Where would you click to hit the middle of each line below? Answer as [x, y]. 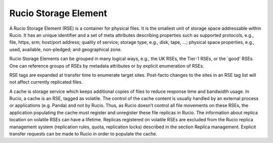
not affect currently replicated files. [46, 82]
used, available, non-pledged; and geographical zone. [66, 49]
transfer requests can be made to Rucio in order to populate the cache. [83, 134]
